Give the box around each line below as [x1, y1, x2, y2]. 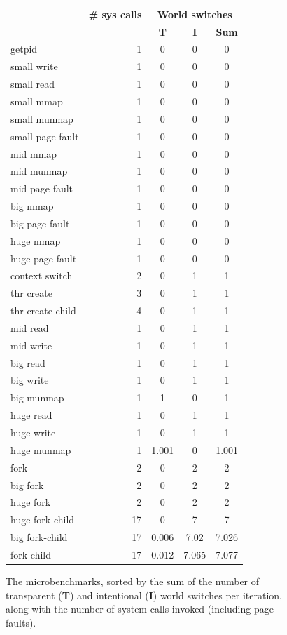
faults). [6, 615, 36, 629]
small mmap [10, 93, 63, 108]
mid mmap [10, 146, 57, 161]
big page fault [10, 215, 70, 230]
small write [10, 59, 58, 74]
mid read [10, 320, 49, 335]
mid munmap [10, 163, 68, 178]
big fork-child [10, 530, 68, 544]
